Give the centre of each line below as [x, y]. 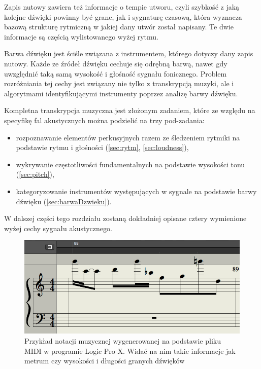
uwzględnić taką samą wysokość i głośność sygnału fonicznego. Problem [116, 73]
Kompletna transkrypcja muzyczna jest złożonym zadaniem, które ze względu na [130, 110]
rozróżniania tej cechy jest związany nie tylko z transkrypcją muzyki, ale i [119, 83]
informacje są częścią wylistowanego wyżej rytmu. [81, 36]
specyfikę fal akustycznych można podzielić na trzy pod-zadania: [104, 120]
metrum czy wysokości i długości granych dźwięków [105, 361]
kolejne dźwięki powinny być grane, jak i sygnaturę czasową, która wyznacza [123, 16]
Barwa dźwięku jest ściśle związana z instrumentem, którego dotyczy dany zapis [129, 53]
